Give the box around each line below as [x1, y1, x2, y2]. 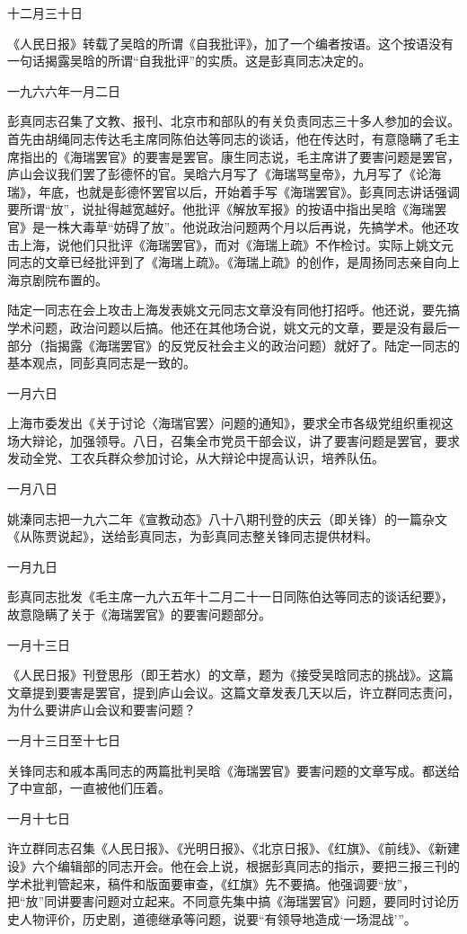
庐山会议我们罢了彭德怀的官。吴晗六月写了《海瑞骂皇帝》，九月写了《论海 [7, 165, 441, 183]
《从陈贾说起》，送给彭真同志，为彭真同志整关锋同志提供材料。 [7, 527, 378, 546]
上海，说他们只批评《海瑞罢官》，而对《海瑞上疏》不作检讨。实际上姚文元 [19, 235, 454, 254]
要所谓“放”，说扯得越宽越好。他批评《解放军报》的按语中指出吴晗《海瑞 [7, 200, 435, 218]
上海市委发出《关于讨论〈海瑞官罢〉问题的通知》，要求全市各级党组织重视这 [7, 414, 454, 432]
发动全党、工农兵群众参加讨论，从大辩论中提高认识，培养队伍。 [7, 449, 384, 467]
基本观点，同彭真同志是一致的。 [7, 353, 196, 372]
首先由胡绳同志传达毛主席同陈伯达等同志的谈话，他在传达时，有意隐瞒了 [7, 129, 435, 147]
